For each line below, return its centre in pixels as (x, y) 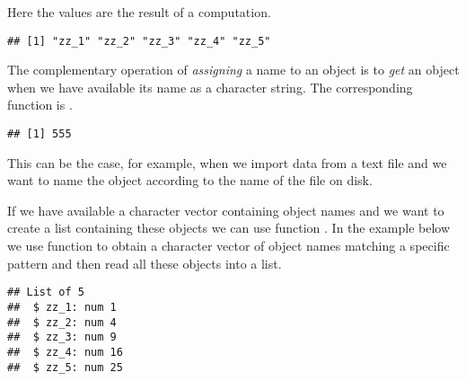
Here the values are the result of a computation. (139, 12)
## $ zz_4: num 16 (65, 352)
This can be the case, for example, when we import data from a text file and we (227, 162)
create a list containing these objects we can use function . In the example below (229, 228)
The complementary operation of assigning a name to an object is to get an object (233, 70)
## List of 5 (46, 292)
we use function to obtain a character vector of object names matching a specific (229, 246)
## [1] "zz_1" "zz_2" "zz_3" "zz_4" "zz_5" (139, 41)
